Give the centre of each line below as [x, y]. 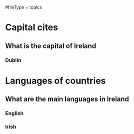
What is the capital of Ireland [51, 46]
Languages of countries [56, 81]
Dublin [13, 60]
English [14, 113]
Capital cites [32, 27]
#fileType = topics [24, 7]
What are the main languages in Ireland [67, 99]
